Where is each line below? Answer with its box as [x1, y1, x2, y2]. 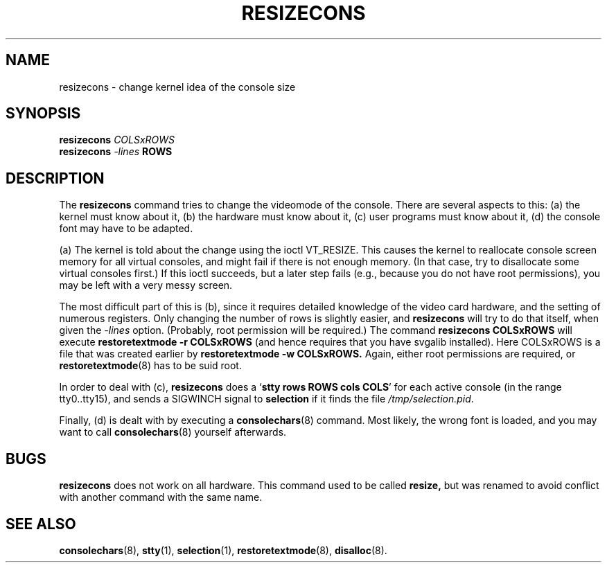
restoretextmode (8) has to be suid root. [59, 360, 242, 372]
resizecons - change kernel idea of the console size [59, 80, 296, 93]
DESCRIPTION [6, 169, 105, 187]
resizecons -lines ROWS [59, 145, 173, 158]
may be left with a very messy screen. [59, 279, 233, 292]
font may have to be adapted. [59, 222, 193, 235]
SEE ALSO [6, 515, 76, 533]
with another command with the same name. [59, 491, 263, 504]
